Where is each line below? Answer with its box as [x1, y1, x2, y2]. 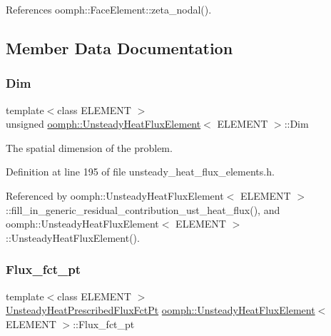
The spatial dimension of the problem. [6, 140, 173, 155]
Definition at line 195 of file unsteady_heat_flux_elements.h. [6, 164, 275, 179]
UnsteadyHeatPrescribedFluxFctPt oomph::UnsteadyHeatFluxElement [6, 302, 315, 317]
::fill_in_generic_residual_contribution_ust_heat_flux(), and [6, 202, 280, 217]
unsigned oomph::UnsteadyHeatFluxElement [6, 116, 201, 131]
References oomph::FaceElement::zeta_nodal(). [6, 2, 212, 16]
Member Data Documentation [6, 36, 233, 58]
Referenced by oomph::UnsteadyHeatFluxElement [6, 188, 224, 203]
